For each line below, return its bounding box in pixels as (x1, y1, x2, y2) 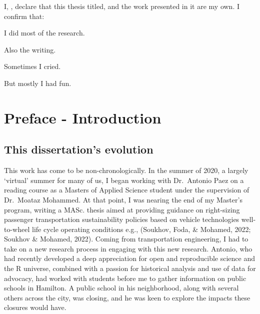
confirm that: (4, 10, 44, 21)
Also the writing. (4, 44, 56, 54)
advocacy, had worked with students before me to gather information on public (4, 272, 246, 283)
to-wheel (4, 223, 30, 234)
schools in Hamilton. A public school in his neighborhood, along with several (4, 282, 239, 293)
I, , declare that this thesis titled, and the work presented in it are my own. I (4, 1, 239, 11)
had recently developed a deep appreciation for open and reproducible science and (4, 253, 255, 263)
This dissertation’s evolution (4, 141, 153, 157)
